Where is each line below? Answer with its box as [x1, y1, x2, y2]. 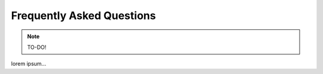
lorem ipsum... [11, 60, 47, 67]
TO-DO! [27, 44, 47, 51]
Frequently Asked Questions [11, 9, 156, 22]
